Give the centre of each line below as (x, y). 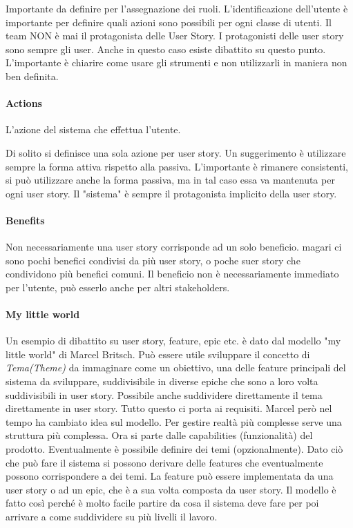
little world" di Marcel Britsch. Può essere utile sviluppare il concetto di (158, 354)
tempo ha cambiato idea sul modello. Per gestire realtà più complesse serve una (174, 421)
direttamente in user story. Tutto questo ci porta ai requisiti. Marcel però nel (169, 408)
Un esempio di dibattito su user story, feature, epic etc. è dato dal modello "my (173, 341)
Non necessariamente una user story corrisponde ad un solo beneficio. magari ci (174, 247)
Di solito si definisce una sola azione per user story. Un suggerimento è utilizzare (176, 152)
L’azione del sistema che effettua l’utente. (93, 129)
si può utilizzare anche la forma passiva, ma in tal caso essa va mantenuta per (170, 180)
